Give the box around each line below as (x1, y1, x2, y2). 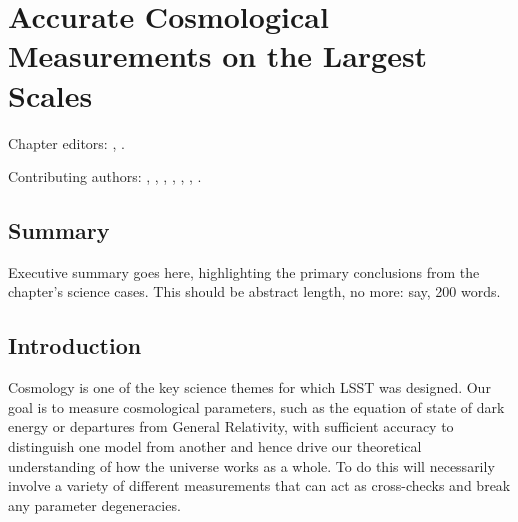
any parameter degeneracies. (8, 494, 181, 515)
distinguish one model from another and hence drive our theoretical (8, 436, 422, 457)
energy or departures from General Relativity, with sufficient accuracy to (8, 416, 454, 437)
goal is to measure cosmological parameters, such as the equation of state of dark (8, 396, 505, 417)
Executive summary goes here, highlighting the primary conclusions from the (8, 261, 480, 282)
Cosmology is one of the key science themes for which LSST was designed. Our (8, 377, 491, 398)
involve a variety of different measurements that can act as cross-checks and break (8, 475, 511, 496)
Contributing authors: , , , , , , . (8, 166, 202, 187)
